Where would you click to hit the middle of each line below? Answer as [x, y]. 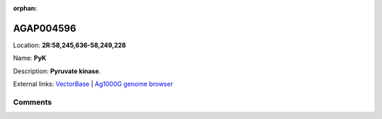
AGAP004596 [45, 28]
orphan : [25, 8]
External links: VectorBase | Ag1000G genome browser [93, 84]
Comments [33, 102]
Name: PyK [30, 58]
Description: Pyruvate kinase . [57, 71]
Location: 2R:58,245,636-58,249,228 [70, 45]
